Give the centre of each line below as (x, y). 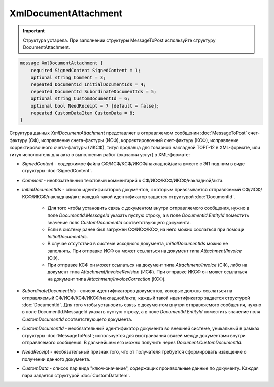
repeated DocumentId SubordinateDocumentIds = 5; (94, 92)
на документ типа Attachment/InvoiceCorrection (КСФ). (107, 279)
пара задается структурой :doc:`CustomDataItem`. (76, 375)
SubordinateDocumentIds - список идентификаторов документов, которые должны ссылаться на (127, 291)
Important (34, 31)
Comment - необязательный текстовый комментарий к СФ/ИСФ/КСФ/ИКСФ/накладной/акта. (123, 180)
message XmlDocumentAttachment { (62, 63)
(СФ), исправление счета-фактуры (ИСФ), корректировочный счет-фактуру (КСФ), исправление (133, 140)
